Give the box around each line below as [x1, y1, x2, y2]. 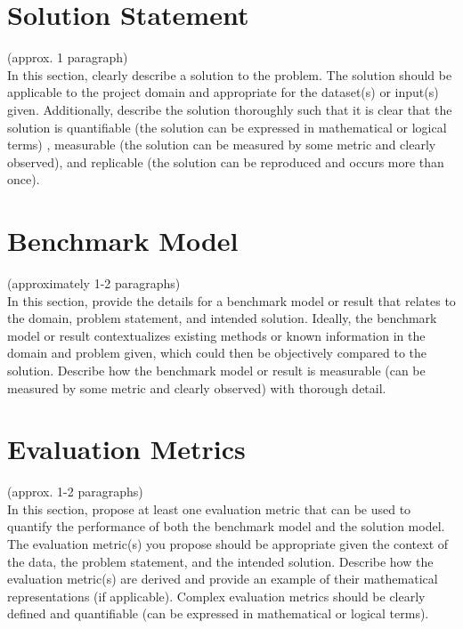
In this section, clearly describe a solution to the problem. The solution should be [7, 65, 452, 84]
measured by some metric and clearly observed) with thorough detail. [7, 378, 386, 397]
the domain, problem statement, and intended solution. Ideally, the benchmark [7, 309, 437, 327]
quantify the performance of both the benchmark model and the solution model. [7, 517, 445, 536]
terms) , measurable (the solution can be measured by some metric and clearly [7, 135, 436, 154]
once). [7, 170, 40, 189]
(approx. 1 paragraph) [7, 48, 128, 67]
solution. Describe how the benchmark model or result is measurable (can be [7, 360, 426, 379]
